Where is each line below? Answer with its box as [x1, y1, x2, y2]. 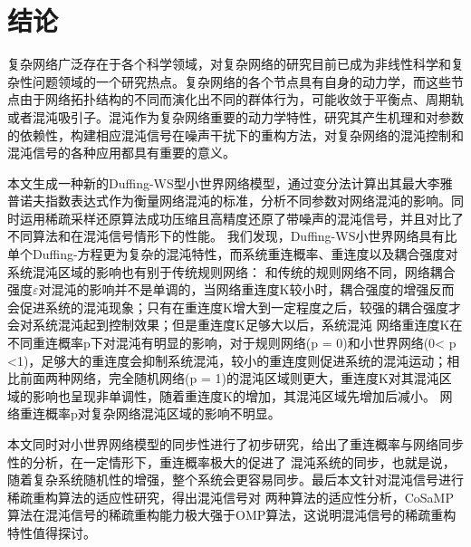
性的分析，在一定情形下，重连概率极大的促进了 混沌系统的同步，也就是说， [7, 452, 456, 471]
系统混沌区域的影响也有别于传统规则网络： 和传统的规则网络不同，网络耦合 [7, 262, 456, 281]
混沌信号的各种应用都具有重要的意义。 [7, 143, 235, 162]
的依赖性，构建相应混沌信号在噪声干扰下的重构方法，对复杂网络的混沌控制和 [7, 125, 464, 144]
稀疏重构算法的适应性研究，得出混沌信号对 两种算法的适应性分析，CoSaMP [7, 487, 454, 506]
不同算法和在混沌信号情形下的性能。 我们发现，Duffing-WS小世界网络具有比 [7, 226, 457, 245]
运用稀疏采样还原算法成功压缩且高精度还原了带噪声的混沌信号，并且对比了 [19, 208, 464, 227]
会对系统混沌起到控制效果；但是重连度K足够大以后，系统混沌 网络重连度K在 [7, 315, 463, 334]
